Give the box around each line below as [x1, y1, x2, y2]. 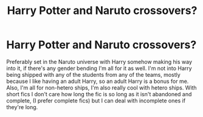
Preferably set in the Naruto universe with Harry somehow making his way [6, 58, 193, 65]
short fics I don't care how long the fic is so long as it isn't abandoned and [6, 90, 192, 97]
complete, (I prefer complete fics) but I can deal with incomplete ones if [6, 97, 186, 104]
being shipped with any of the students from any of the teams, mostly [6, 71, 181, 78]
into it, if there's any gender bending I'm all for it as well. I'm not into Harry [6, 65, 193, 72]
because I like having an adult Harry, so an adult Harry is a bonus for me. [6, 77, 189, 85]
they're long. [6, 103, 38, 110]
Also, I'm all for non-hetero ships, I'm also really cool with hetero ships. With [6, 83, 197, 91]
